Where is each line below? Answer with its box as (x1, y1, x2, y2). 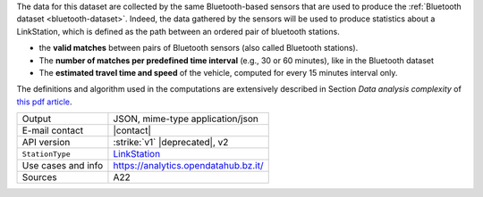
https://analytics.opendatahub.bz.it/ (113, 160, 264, 172)
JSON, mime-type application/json (113, 112, 258, 125)
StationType (21, 149, 71, 159)
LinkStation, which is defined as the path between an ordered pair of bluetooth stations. (16, 26, 340, 37)
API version (21, 136, 71, 149)
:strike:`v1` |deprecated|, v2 (113, 136, 229, 149)
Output (21, 112, 52, 125)
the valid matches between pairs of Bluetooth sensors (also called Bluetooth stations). (38, 43, 359, 53)
